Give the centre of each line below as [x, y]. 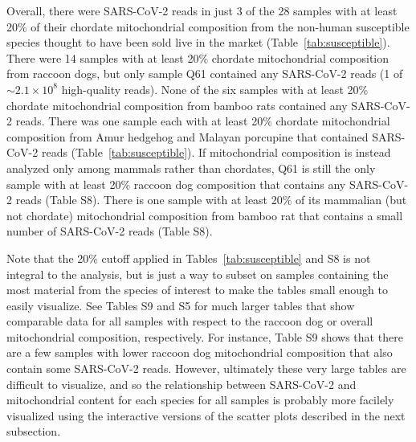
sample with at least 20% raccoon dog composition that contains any [176, 184]
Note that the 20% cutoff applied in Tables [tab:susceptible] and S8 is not [189, 258]
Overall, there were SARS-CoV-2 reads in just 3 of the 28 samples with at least [202, 10]
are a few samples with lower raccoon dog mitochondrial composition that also [200, 352]
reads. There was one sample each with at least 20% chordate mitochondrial [203, 121]
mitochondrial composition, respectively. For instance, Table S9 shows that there [205, 336]
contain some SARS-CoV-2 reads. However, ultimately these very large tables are [206, 368]
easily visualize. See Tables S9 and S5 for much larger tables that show [181, 305]
